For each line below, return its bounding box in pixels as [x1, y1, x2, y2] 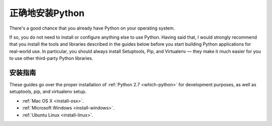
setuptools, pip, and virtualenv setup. [9, 88, 87, 95]
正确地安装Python [9, 8, 85, 19]
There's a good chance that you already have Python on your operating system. [9, 25, 175, 31]
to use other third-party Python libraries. [9, 55, 93, 61]
